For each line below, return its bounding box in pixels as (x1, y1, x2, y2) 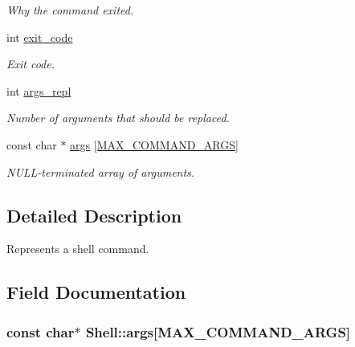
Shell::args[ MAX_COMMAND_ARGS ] (85, 321, 351, 341)
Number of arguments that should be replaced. (6, 109, 230, 126)
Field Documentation (6, 280, 186, 304)
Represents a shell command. (6, 240, 149, 257)
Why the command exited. (6, 2, 134, 18)
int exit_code (6, 28, 73, 45)
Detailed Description (6, 202, 182, 227)
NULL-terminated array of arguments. (6, 163, 195, 180)
